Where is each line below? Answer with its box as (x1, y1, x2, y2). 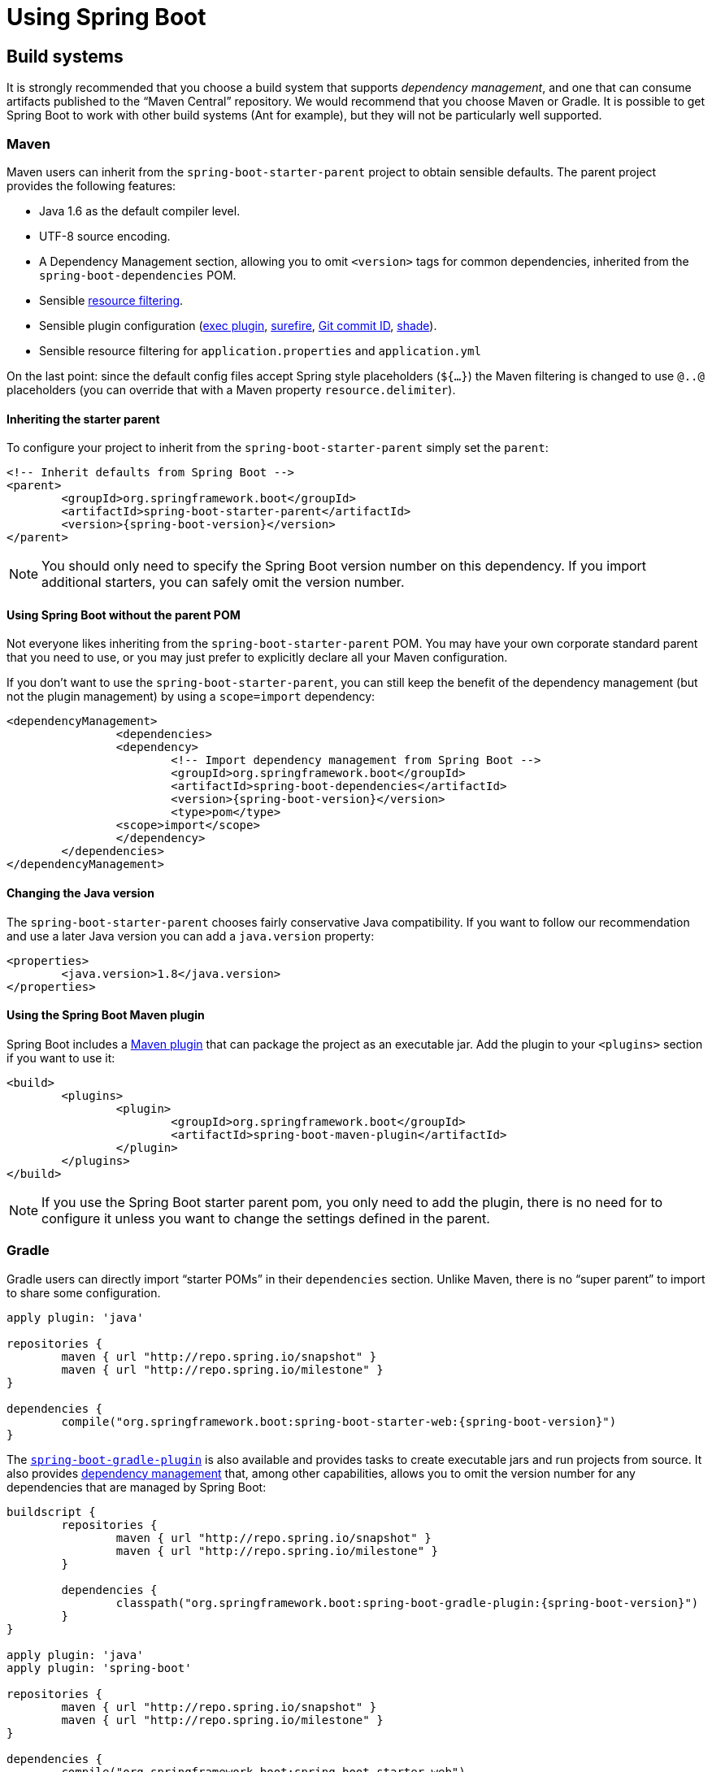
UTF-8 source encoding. (39, 228, 171, 243)
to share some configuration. (7, 1285, 161, 1300)
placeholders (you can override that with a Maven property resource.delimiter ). (7, 382, 456, 397)
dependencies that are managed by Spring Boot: (7, 1479, 267, 1494)
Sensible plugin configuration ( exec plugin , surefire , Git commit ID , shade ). (39, 318, 437, 332)
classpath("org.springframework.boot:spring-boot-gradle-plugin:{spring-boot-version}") (115, 1596, 699, 1609)
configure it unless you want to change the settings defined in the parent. (41, 1210, 490, 1227)
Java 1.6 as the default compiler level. (39, 203, 241, 218)
